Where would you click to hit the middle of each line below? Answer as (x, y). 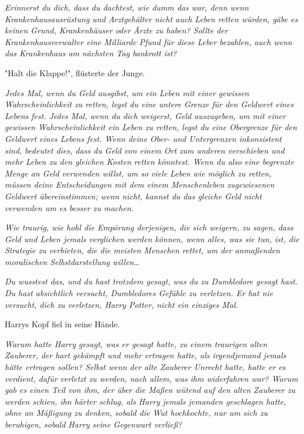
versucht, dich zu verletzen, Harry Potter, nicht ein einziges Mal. (122, 304)
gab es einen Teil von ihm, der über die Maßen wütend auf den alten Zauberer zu (150, 390)
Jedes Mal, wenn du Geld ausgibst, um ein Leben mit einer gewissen (127, 92)
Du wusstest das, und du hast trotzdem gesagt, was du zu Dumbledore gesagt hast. (151, 281)
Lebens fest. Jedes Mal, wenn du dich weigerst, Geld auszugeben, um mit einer (145, 115)
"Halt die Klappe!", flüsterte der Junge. (75, 72)
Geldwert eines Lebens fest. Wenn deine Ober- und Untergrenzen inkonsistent (144, 138)
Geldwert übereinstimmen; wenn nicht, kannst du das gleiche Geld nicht (133, 196)
